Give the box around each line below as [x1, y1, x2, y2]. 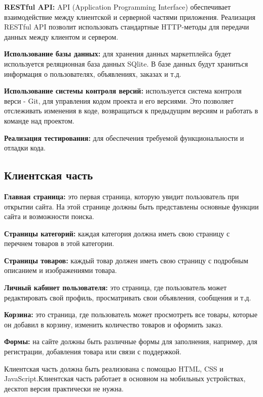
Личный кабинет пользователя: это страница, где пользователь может [4, 282, 227, 293]
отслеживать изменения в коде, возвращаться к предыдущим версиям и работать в [4, 105, 258, 116]
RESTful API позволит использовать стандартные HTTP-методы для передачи [4, 21, 249, 32]
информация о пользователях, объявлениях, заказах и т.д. [4, 68, 181, 79]
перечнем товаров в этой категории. [4, 238, 115, 249]
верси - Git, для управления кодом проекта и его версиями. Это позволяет [4, 95, 234, 106]
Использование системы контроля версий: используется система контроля [4, 85, 242, 96]
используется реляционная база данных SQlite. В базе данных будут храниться [4, 58, 248, 69]
